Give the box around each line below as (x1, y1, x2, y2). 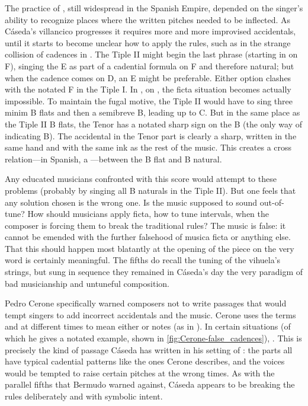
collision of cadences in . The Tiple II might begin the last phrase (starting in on (5, 48, 298, 60)
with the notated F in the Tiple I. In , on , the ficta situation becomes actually (5, 83, 291, 95)
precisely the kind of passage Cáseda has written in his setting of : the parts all (5, 343, 293, 356)
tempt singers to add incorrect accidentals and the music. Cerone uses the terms (5, 308, 296, 321)
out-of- (259, 196, 284, 208)
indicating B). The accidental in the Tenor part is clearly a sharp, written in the (5, 129, 297, 142)
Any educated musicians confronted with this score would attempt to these (5, 172, 277, 185)
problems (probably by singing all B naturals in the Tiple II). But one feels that (5, 184, 296, 196)
